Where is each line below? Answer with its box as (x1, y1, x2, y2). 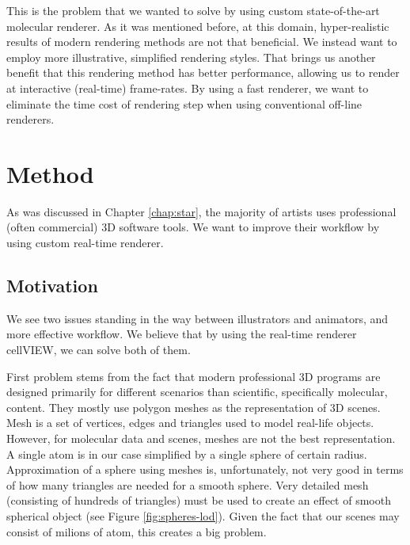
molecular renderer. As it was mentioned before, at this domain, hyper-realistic (6, 17, 389, 34)
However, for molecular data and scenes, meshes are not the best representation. (6, 430, 396, 447)
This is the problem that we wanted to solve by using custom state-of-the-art (6, 2, 380, 18)
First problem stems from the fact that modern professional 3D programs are (6, 368, 381, 384)
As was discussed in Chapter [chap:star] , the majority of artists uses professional (6, 203, 397, 219)
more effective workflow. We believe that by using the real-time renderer (6, 326, 357, 342)
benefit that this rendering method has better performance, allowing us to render (6, 64, 400, 81)
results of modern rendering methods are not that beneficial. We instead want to (6, 33, 397, 50)
